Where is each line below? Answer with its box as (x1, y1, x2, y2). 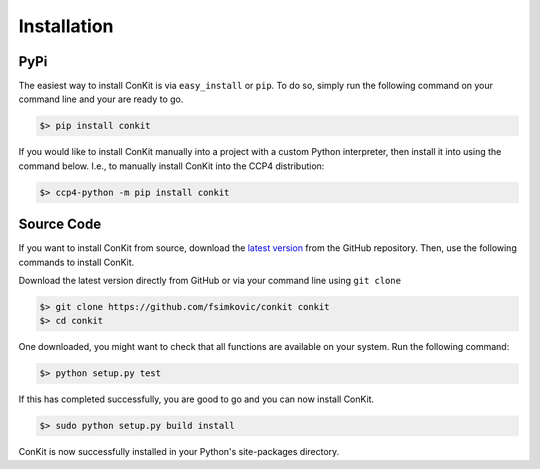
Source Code (18, 216, 102, 233)
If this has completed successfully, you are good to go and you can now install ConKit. (18, 393, 375, 405)
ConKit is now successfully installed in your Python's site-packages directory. (18, 446, 340, 458)
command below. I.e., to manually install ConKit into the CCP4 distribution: (18, 160, 325, 172)
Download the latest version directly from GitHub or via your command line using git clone (18, 275, 402, 287)
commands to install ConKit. (18, 256, 135, 268)
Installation (18, 15, 114, 37)
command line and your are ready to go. (18, 93, 184, 105)
